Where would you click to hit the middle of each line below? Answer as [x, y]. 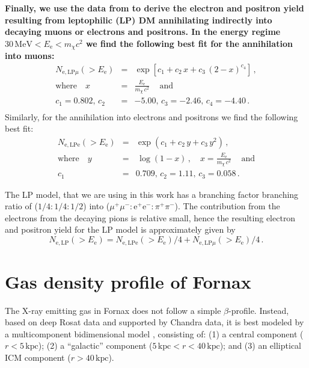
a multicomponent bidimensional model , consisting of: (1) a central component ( [154, 333]
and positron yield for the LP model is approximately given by [120, 229]
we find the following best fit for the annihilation [189, 43]
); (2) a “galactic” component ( [95, 345]
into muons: [30, 56]
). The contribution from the [227, 206]
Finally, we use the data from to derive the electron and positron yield [154, 8]
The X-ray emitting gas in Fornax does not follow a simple [113, 310]
